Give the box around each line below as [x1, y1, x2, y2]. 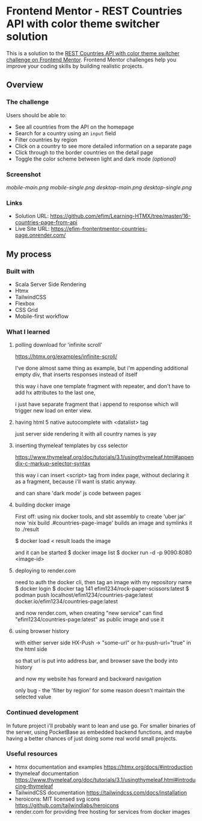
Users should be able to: [6, 111, 67, 118]
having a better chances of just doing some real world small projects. [6, 734, 177, 742]
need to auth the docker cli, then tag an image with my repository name [14, 579, 192, 586]
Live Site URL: [14, 225, 50, 233]
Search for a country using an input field [14, 129, 116, 136]
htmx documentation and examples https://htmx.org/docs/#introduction [14, 763, 194, 771]
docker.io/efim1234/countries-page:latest [14, 598, 118, 605]
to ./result [14, 526, 39, 533]
